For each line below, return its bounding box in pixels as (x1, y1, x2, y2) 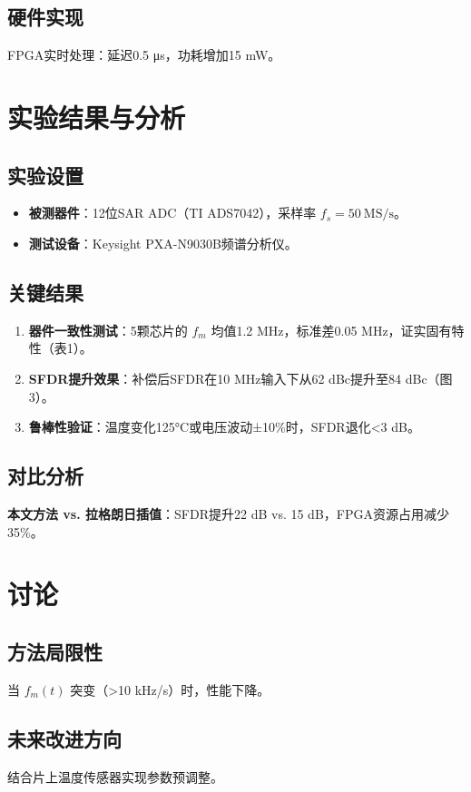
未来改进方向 (7, 724, 122, 752)
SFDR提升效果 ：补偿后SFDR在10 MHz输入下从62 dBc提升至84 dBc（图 (28, 368, 453, 387)
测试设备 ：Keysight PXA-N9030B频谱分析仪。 (28, 233, 298, 252)
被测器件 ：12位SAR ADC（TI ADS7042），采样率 (28, 203, 317, 222)
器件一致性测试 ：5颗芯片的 (28, 320, 188, 339)
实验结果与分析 (7, 98, 186, 135)
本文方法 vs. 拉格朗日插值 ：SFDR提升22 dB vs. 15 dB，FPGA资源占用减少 (7, 504, 449, 523)
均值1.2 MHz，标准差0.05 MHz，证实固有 (211, 320, 452, 339)
